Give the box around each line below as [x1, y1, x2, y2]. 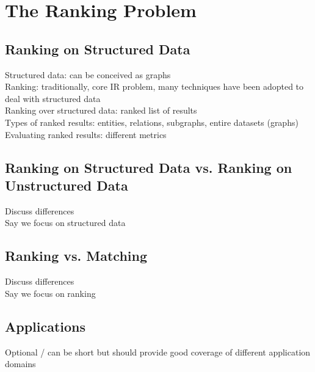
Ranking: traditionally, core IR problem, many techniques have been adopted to [5, 80, 304, 93]
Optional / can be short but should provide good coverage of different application [5, 345, 311, 358]
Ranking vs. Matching [5, 246, 148, 265]
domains [5, 357, 36, 370]
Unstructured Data [5, 175, 128, 194]
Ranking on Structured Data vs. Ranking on [5, 158, 292, 177]
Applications [5, 316, 86, 335]
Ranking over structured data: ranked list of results [5, 104, 197, 117]
